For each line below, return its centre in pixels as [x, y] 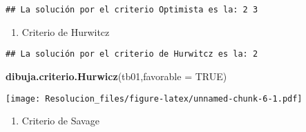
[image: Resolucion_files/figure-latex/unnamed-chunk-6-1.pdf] [154, 98]
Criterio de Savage [60, 121]
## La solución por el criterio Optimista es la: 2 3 [132, 10]
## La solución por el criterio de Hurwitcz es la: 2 [132, 54]
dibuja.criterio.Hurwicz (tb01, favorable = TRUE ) [116, 76]
